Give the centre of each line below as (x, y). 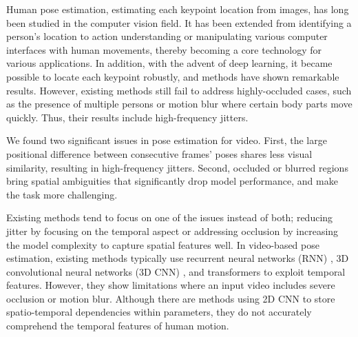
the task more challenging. (62, 194)
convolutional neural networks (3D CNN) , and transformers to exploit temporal (176, 271)
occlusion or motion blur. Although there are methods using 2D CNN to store (171, 298)
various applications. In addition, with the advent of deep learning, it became (169, 63)
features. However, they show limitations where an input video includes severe (171, 285)
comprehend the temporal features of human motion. (118, 326)
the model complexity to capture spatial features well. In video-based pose (163, 244)
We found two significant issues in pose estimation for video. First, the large (167, 140)
